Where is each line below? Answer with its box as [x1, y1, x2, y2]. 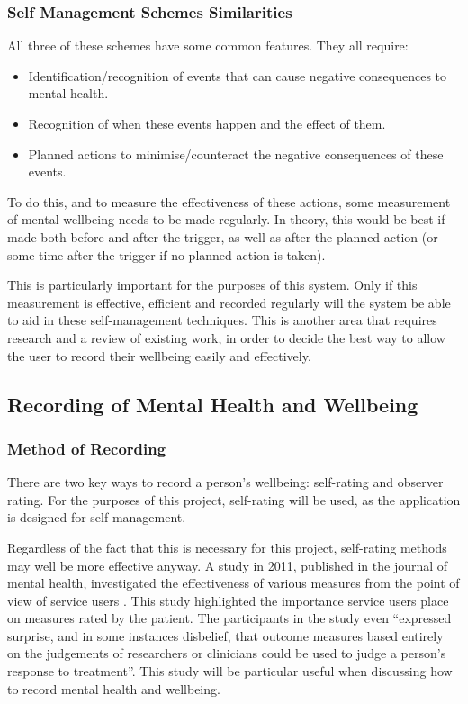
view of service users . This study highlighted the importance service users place [7, 591, 449, 609]
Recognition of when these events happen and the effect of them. [28, 114, 386, 132]
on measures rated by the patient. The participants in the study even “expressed [7, 609, 452, 627]
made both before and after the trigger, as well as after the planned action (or [7, 227, 438, 246]
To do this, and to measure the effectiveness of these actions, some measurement [7, 192, 451, 211]
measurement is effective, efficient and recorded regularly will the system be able [7, 293, 451, 311]
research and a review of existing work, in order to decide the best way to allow [7, 328, 445, 347]
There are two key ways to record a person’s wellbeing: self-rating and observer [7, 473, 444, 492]
